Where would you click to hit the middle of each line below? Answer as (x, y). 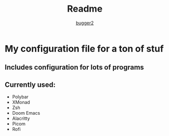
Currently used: (30, 84)
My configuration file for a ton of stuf (84, 48)
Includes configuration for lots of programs (74, 67)
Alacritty (21, 118)
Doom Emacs (26, 113)
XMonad (21, 103)
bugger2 (85, 23)
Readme (85, 9)
